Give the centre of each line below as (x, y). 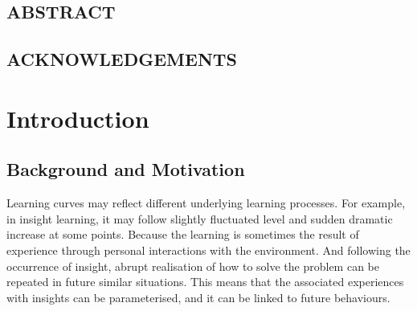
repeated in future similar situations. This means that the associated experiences (205, 282)
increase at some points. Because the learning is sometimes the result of (183, 234)
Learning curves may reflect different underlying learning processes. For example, (206, 203)
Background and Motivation (126, 169)
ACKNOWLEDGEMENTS (122, 59)
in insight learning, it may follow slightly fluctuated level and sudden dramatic (200, 218)
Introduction (78, 118)
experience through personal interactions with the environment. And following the (208, 250)
